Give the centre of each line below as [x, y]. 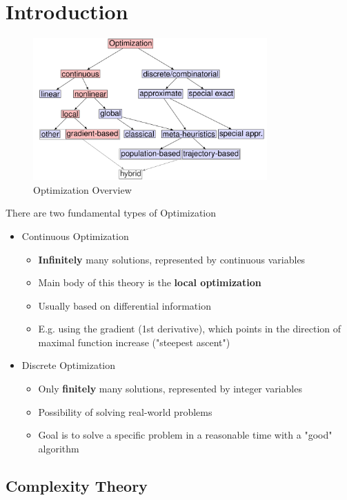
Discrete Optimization [69, 365]
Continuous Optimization [75, 236]
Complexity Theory [77, 485]
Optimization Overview [82, 189]
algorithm [59, 448]
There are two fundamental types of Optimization [111, 213]
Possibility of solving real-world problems [125, 411]
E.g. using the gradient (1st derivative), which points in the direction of [190, 329]
